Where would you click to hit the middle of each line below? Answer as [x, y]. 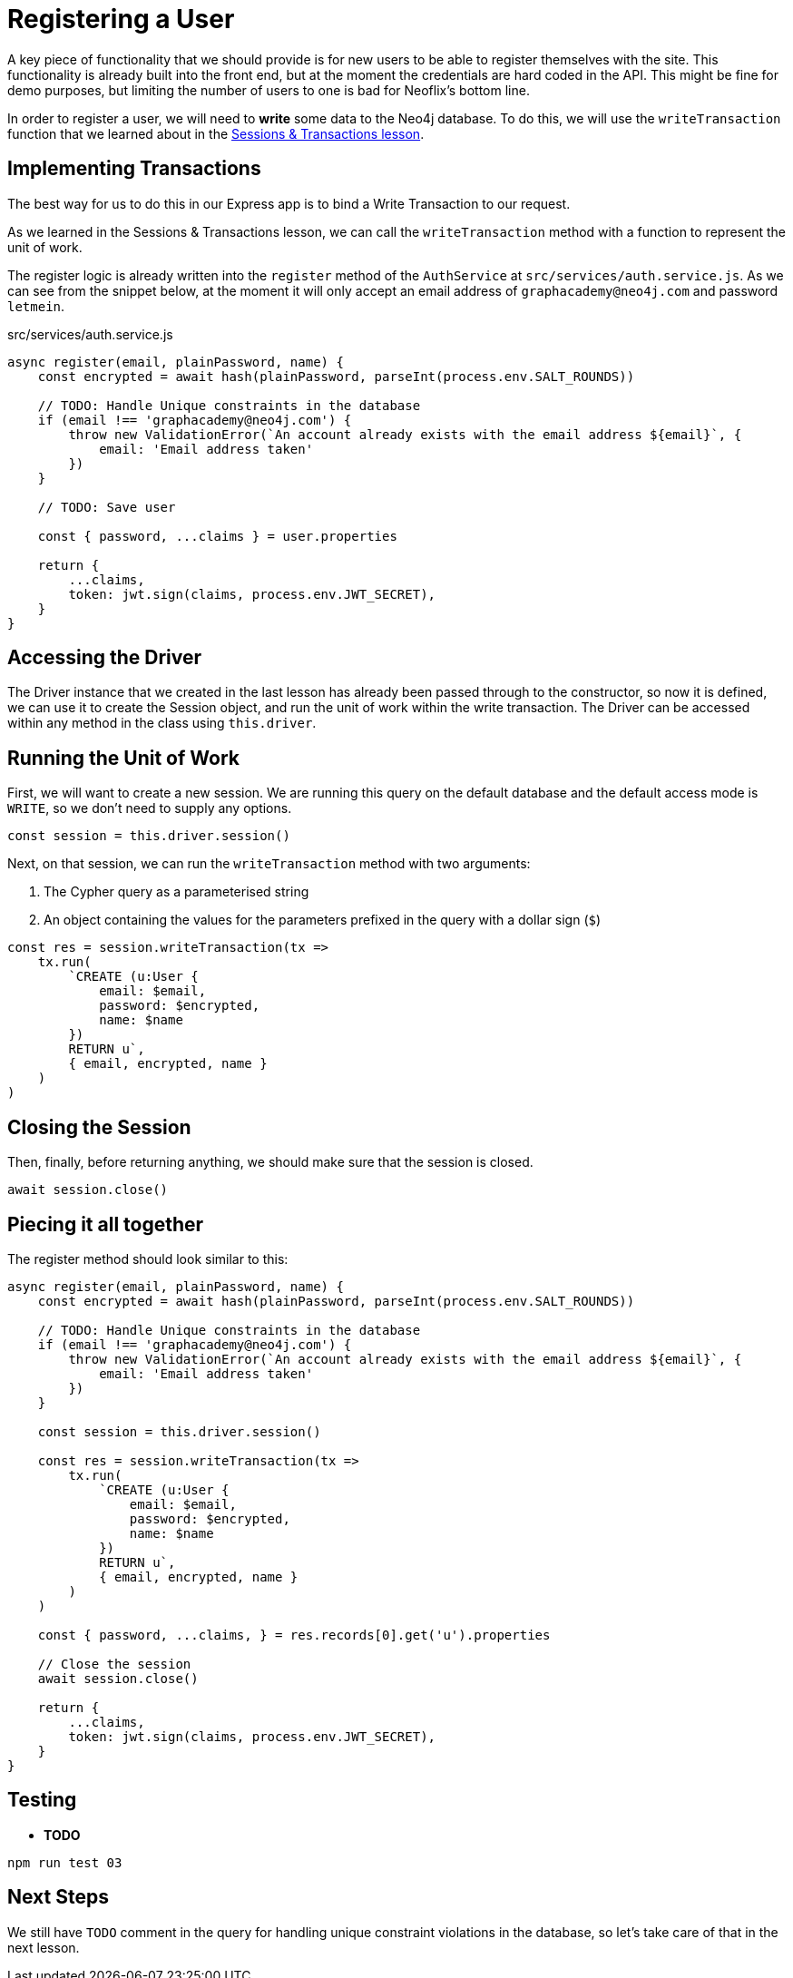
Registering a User [121, 19]
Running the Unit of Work [124, 758]
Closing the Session [99, 1127]
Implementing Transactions [134, 169]
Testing [42, 1800]
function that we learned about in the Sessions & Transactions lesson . [216, 133]
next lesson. [44, 1947]
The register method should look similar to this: [148, 1258]
